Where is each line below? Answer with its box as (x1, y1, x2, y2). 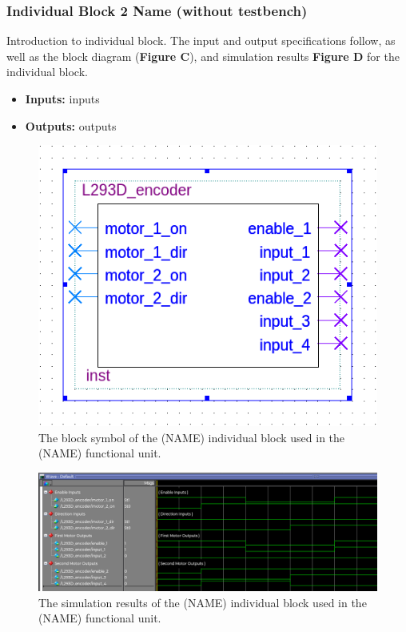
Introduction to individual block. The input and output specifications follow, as (6, 32, 396, 49)
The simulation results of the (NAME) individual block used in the (38, 594, 367, 610)
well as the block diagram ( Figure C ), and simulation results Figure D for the (6, 47, 400, 64)
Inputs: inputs (25, 91, 100, 107)
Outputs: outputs (25, 117, 117, 134)
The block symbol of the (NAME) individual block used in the (38, 429, 345, 445)
